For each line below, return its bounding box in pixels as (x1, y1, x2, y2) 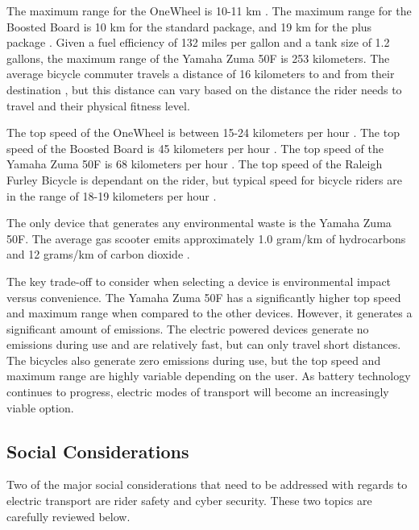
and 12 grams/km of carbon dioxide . (6, 246, 190, 263)
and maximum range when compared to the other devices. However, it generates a (6, 304, 413, 321)
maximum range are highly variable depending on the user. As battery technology (6, 367, 411, 384)
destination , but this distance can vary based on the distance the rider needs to (6, 81, 402, 97)
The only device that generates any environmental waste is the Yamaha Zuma (6, 214, 392, 231)
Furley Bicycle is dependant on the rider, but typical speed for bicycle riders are (6, 171, 402, 188)
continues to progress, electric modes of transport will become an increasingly (6, 383, 389, 400)
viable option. (6, 399, 74, 416)
